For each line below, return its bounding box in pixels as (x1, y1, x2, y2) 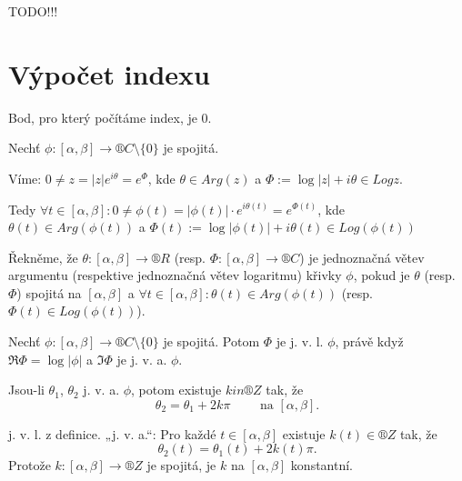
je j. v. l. (276, 332, 324, 351)
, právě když (335, 332, 404, 351)
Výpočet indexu (8, 55, 210, 92)
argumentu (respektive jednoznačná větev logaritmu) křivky (8, 266, 342, 285)
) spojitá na (16, 283, 82, 302)
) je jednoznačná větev (299, 247, 425, 266)
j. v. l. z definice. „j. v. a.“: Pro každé (8, 424, 216, 443)
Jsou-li (8, 380, 45, 399)
